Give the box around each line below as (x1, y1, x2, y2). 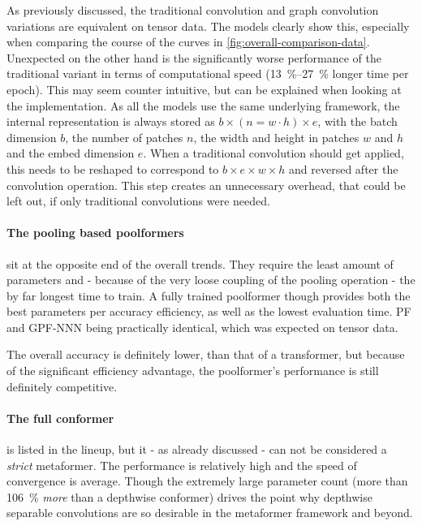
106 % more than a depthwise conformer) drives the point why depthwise (6, 488, 372, 505)
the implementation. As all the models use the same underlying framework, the (6, 97, 400, 114)
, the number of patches (65, 128, 183, 145)
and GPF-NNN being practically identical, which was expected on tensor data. (6, 318, 398, 335)
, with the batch (317, 113, 398, 130)
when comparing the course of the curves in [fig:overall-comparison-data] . (6, 33, 370, 50)
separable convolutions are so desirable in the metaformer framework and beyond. (6, 504, 413, 521)
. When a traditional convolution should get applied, (143, 144, 404, 162)
